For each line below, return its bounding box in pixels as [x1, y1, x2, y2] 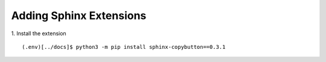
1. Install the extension [11, 30, 66, 37]
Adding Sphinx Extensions [11, 9, 147, 22]
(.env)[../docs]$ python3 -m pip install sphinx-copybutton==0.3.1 [22, 44, 226, 50]
